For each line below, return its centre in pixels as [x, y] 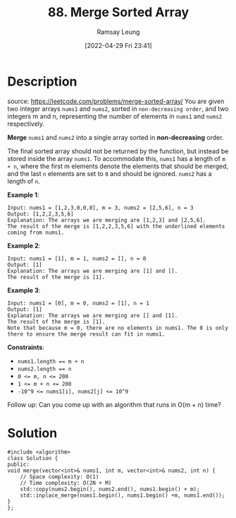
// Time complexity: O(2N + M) [66, 483]
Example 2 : [24, 245]
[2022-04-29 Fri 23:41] [118, 45]
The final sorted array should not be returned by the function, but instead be [118, 151]
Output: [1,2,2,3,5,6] [41, 214]
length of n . [24, 181]
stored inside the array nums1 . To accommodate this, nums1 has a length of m [116, 158]
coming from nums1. [36, 232]
